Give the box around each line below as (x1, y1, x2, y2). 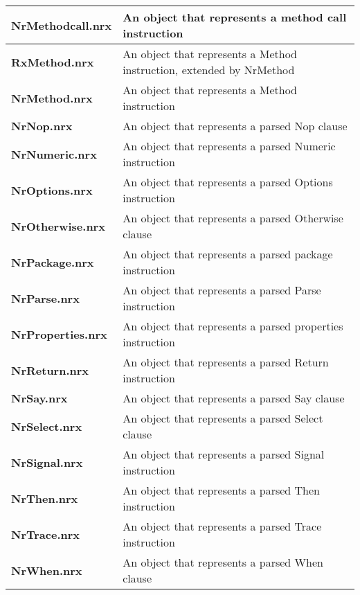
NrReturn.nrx (11, 362, 89, 378)
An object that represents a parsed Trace (123, 518, 322, 534)
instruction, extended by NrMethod (123, 62, 295, 78)
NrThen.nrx (11, 490, 78, 506)
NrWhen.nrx (11, 562, 82, 578)
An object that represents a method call (123, 9, 347, 25)
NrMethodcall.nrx (11, 17, 112, 33)
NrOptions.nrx (11, 181, 93, 198)
